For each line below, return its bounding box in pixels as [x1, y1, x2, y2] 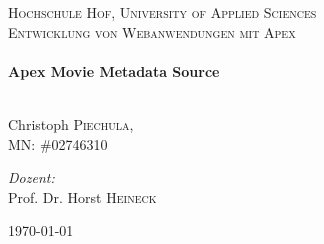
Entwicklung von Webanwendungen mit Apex [8, 21, 296, 42]
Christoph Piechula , [8, 113, 134, 134]
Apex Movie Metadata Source [8, 60, 220, 81]
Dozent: [8, 167, 55, 188]
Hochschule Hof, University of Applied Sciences [8, 2, 317, 22]
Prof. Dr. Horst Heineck [8, 186, 157, 207]
